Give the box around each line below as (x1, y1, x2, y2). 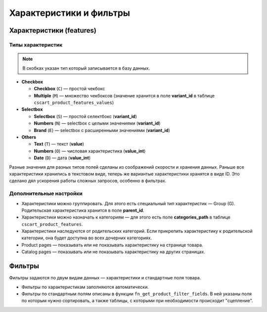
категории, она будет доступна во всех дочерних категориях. (21, 235, 152, 241)
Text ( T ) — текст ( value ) (34, 141, 84, 147)
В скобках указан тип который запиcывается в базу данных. (22, 65, 150, 71)
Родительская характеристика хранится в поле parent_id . (21, 207, 144, 213)
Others (21, 134, 37, 140)
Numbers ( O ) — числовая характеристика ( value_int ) (34, 148, 146, 154)
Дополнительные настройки (9, 190, 83, 197)
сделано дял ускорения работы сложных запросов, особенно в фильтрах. (9, 178, 167, 184)
